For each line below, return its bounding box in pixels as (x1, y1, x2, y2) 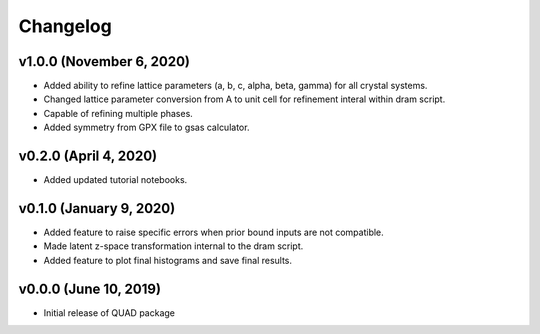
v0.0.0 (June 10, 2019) (18, 280, 162, 297)
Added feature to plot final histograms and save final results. (43, 254, 293, 266)
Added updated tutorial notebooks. (43, 174, 188, 186)
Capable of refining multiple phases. (43, 107, 194, 119)
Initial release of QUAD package (43, 306, 175, 319)
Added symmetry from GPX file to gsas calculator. (43, 121, 250, 134)
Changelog (18, 15, 112, 37)
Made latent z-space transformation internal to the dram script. (43, 240, 304, 252)
